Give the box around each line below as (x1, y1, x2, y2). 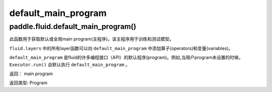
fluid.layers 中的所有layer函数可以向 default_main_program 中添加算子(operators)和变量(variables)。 (9, 45, 233, 51)
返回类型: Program (9, 80, 48, 86)
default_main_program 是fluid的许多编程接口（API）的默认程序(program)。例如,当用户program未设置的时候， (9, 54, 243, 60)
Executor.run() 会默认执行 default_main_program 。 (9, 61, 130, 67)
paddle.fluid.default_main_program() (9, 22, 137, 31)
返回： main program (9, 70, 53, 76)
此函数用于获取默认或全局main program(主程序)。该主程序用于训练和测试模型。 (9, 36, 174, 42)
